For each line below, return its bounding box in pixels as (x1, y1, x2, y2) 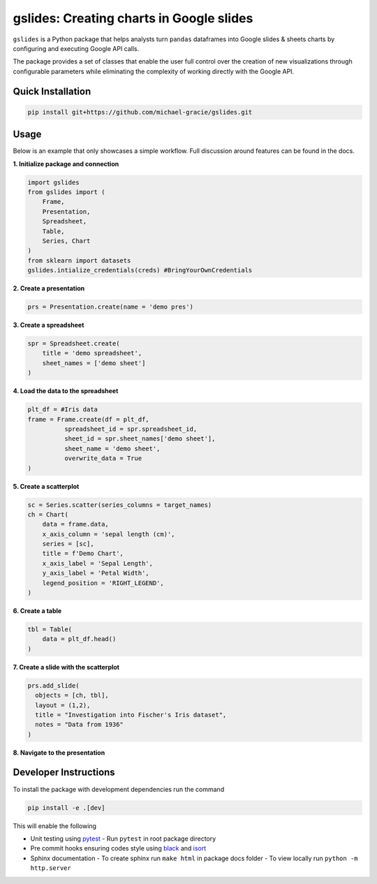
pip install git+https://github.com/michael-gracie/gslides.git (27, 108, 253, 116)
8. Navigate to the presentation (13, 748, 105, 757)
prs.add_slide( (27, 682, 80, 689)
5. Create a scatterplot (13, 482, 80, 490)
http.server (30, 864, 71, 872)
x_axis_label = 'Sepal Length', (42, 559, 154, 567)
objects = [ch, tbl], (35, 691, 110, 700)
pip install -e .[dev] (27, 804, 105, 811)
